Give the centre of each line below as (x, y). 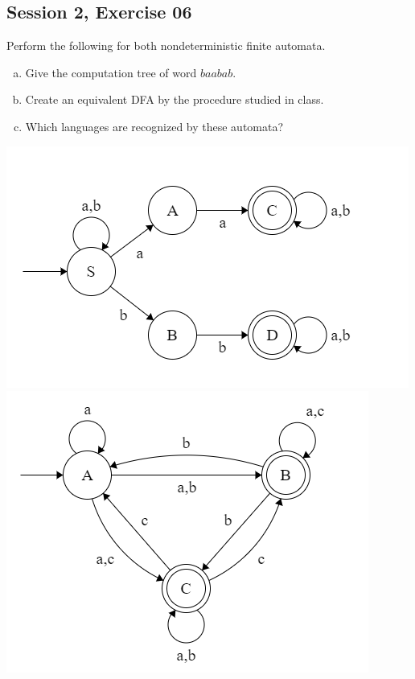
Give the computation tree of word (111, 72)
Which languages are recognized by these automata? (154, 126)
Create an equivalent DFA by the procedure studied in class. (175, 99)
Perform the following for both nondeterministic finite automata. (166, 45)
